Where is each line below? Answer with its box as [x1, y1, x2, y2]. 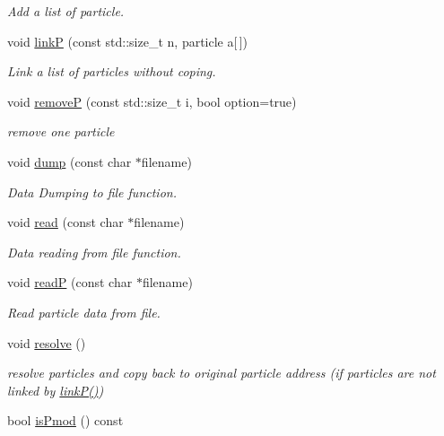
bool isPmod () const [7, 411, 124, 430]
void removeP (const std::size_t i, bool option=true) [7, 92, 297, 110]
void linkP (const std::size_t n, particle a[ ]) [7, 31, 248, 50]
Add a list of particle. [7, 2, 125, 20]
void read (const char [7, 213, 124, 231]
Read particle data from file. [7, 302, 161, 321]
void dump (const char [7, 152, 132, 170]
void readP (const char [7, 273, 133, 292]
